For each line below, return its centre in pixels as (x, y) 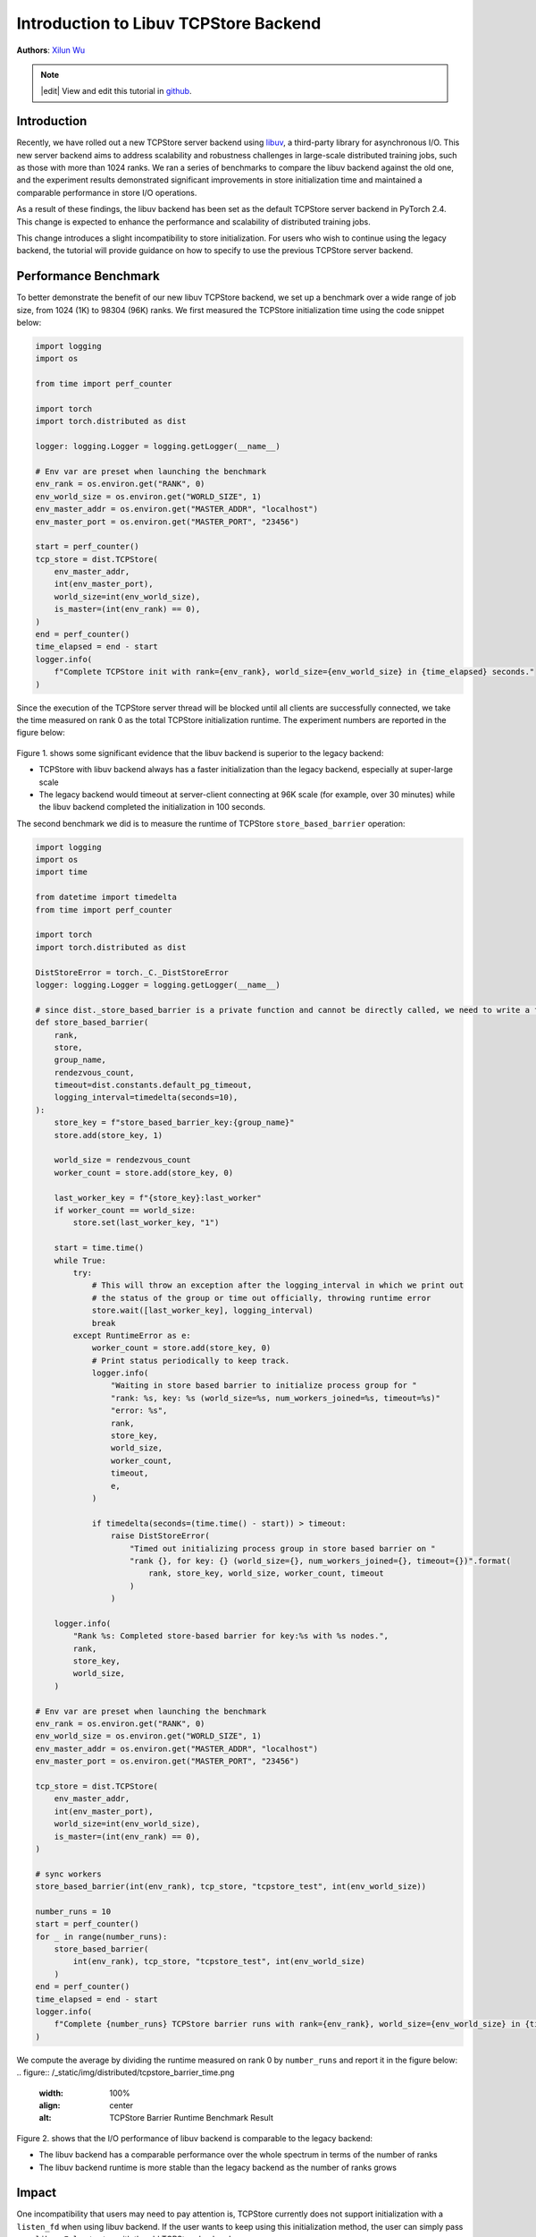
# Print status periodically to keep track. (191, 1361)
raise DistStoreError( (160, 1536)
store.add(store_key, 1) (109, 1135)
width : (51, 2093)
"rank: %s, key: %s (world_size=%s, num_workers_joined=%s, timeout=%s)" (276, 1398)
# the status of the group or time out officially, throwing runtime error (261, 1298)
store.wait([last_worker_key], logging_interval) (202, 1310)
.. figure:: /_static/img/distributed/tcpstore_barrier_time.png (126, 2072)
